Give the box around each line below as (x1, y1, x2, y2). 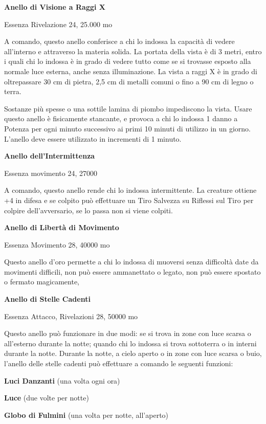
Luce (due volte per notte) (4, 392, 89, 403)
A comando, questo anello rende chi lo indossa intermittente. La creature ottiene (4, 185, 257, 195)
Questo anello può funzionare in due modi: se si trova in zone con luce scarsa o (4, 328, 251, 339)
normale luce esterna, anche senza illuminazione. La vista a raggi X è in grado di (4, 65, 257, 76)
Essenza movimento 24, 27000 (4, 167, 97, 178)
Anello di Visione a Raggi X (4, 2, 105, 12)
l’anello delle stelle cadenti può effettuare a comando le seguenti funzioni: (4, 358, 233, 369)
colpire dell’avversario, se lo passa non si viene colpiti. (4, 205, 173, 215)
